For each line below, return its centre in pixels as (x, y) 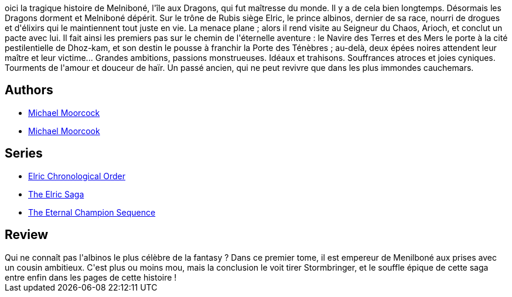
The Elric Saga (56, 194)
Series (24, 153)
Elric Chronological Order (77, 176)
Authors (29, 90)
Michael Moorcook (64, 131)
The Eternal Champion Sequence (92, 212)
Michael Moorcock (64, 112)
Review (27, 235)
